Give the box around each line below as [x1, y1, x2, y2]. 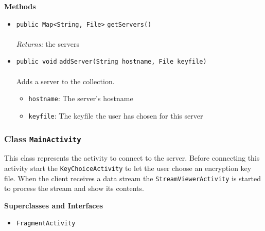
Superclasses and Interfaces [4, 200, 103, 210]
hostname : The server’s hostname [28, 93, 133, 104]
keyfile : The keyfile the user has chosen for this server [28, 110, 203, 121]
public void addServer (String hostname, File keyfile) [16, 58, 207, 66]
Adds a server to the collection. [16, 75, 115, 86]
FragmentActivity [16, 220, 76, 227]
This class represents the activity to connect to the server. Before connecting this [4, 152, 260, 163]
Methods [4, 1, 36, 11]
